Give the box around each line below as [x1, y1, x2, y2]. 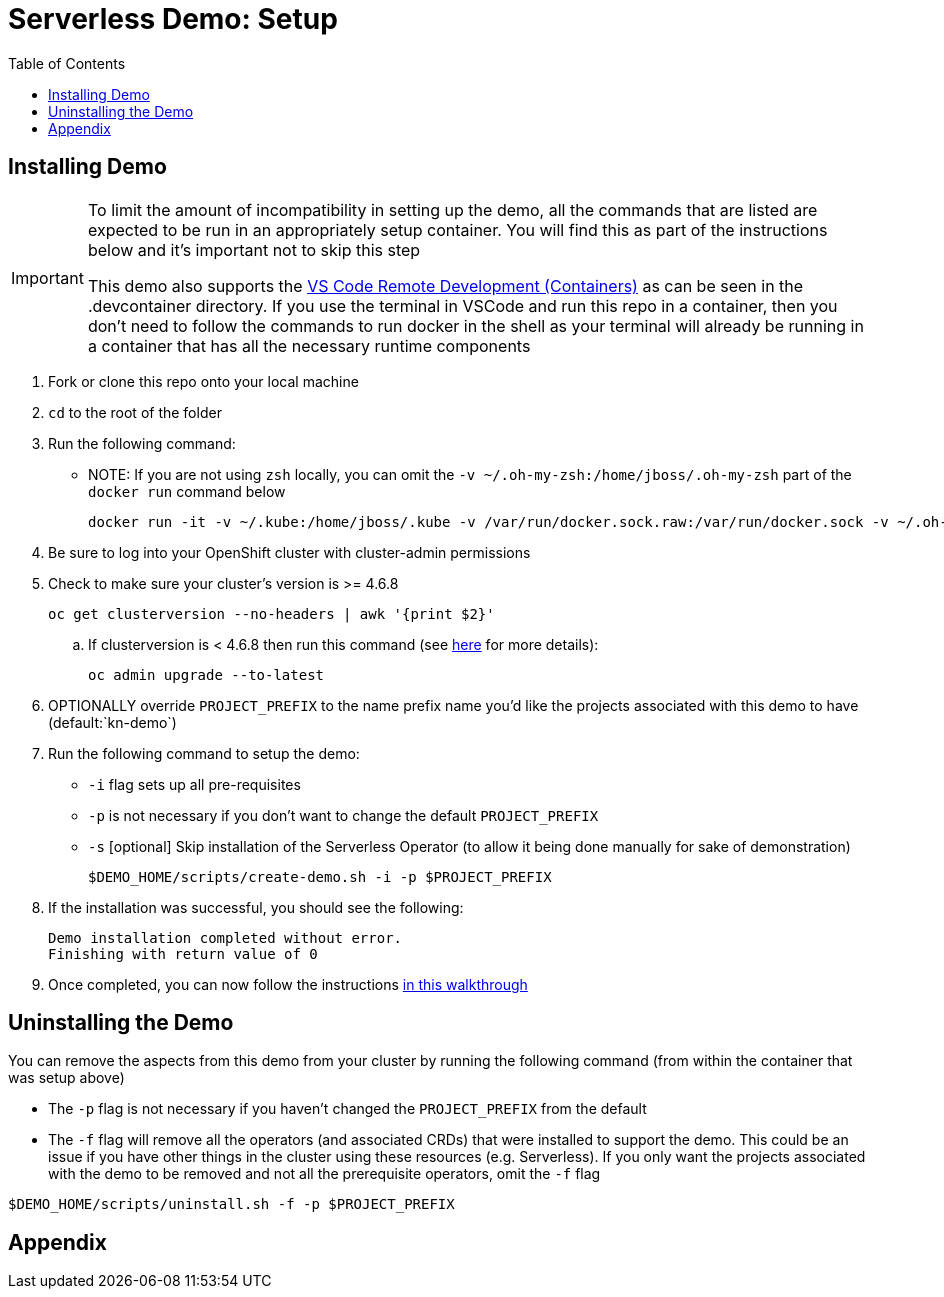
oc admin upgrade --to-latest [88, 666, 325, 683]
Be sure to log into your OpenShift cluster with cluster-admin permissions [48, 543, 531, 561]
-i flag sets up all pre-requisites [88, 775, 301, 793]
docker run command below [88, 482, 286, 500]
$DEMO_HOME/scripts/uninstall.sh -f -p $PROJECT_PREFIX [8, 1196, 455, 1213]
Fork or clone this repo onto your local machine [48, 372, 359, 390]
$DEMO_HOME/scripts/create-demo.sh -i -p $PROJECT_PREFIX [88, 868, 552, 885]
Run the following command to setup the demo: [48, 744, 360, 762]
